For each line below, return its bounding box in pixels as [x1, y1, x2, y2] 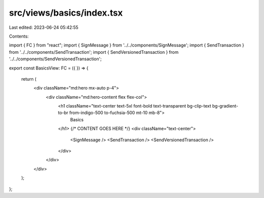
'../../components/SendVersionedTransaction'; [9, 56, 102, 62]
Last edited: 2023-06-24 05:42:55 [9, 24, 79, 30]
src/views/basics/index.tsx [9, 7, 123, 18]
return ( [21, 76, 37, 82]
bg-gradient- [212, 103, 239, 109]
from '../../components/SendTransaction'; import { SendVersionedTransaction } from [9, 49, 178, 55]
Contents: [9, 33, 29, 39]
